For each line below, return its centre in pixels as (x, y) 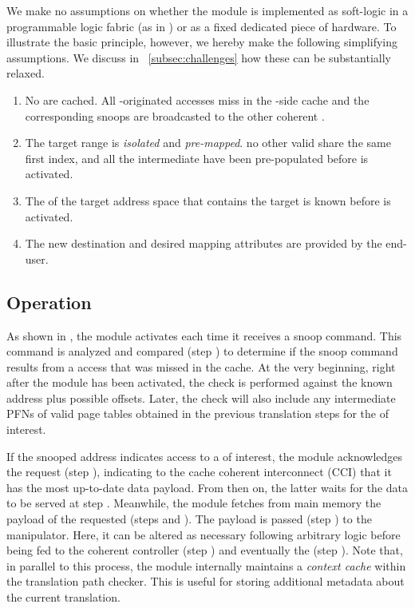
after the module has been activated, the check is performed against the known (200, 382)
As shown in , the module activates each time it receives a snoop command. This (204, 335)
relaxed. (26, 73)
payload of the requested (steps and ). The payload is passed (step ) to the (189, 519)
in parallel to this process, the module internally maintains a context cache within (206, 565)
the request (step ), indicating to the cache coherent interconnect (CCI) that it (199, 472)
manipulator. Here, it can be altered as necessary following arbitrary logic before (204, 534)
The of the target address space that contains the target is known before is (208, 200)
